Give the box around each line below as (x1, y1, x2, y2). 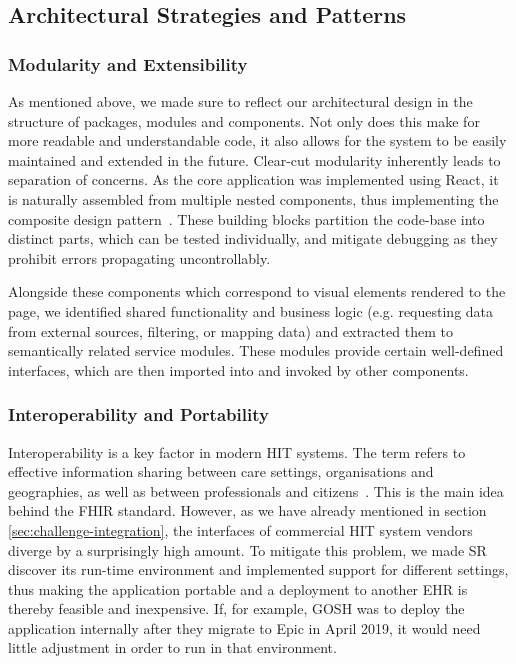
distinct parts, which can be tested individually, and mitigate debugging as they (8, 228, 498, 249)
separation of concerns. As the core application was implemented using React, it (8, 169, 499, 190)
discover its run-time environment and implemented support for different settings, (8, 559, 509, 580)
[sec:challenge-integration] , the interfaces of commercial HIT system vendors (8, 519, 473, 540)
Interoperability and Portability (8, 402, 269, 427)
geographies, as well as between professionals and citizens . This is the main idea (8, 480, 504, 501)
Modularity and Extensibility (8, 51, 248, 76)
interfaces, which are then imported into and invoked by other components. (8, 359, 469, 380)
